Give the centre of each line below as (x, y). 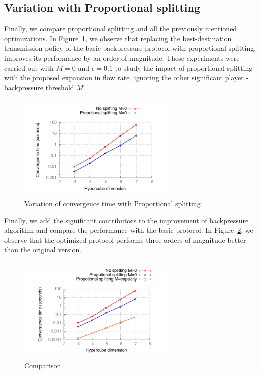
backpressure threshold (39, 87)
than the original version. (43, 250)
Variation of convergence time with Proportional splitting (112, 203)
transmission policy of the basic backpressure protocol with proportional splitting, (130, 48)
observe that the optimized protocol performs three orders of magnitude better (125, 240)
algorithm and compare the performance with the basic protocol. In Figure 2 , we (129, 230)
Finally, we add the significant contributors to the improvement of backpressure (126, 220)
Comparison (43, 365)
